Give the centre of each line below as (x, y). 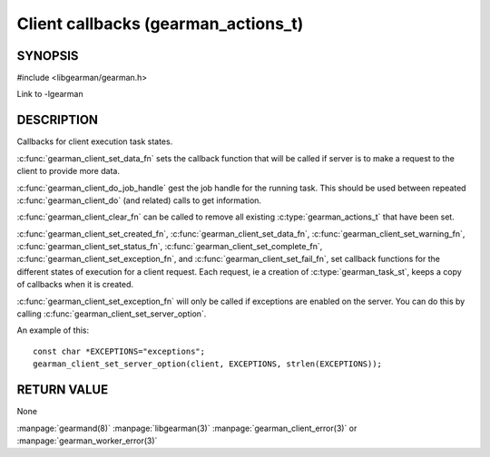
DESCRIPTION (58, 120)
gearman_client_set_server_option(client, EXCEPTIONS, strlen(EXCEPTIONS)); (208, 364)
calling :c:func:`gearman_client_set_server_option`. (112, 314)
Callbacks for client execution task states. (95, 141)
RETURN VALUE (63, 390)
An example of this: (53, 330)
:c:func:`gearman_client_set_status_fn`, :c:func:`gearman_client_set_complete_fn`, (170, 247)
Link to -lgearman (50, 94)
